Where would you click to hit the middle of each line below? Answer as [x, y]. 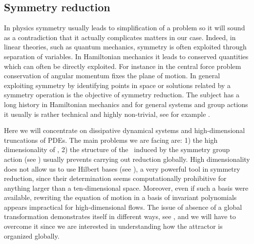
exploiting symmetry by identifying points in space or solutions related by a [117, 85]
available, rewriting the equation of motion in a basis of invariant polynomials [120, 197]
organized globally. [32, 235]
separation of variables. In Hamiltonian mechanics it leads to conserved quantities [126, 56]
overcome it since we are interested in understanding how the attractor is [113, 226]
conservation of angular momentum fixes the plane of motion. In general [112, 76]
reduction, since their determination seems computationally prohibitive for [115, 178]
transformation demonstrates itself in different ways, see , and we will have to [120, 216]
